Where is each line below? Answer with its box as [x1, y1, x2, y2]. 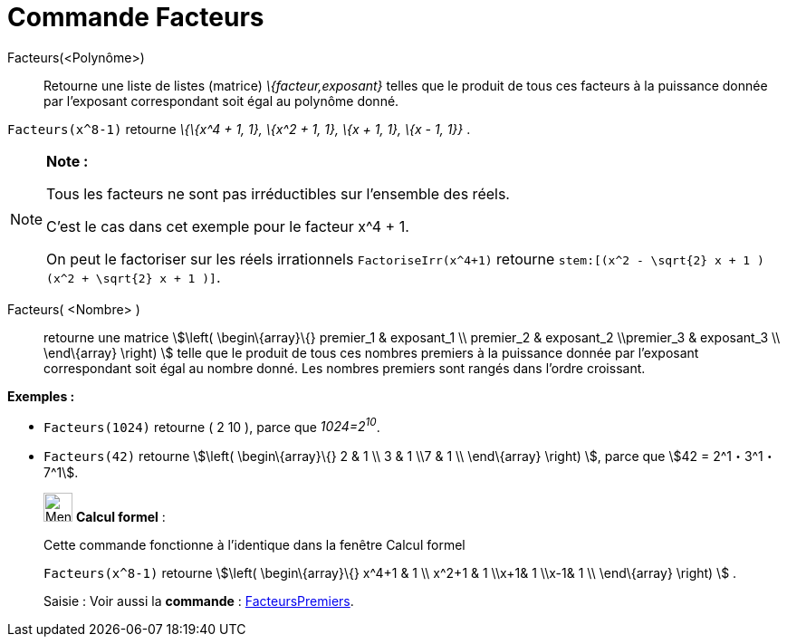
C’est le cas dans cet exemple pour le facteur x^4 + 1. [46, 216, 409, 235]
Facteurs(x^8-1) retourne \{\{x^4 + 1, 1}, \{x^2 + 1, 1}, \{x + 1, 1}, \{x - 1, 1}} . [7, 120, 471, 137]
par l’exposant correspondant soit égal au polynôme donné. [43, 92, 399, 109]
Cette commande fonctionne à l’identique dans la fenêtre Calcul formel [43, 537, 465, 553]
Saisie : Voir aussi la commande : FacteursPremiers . [43, 593, 354, 610]
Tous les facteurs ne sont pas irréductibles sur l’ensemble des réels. [46, 184, 510, 203]
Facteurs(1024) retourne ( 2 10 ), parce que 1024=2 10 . [43, 416, 380, 435]
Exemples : [7, 388, 75, 404]
